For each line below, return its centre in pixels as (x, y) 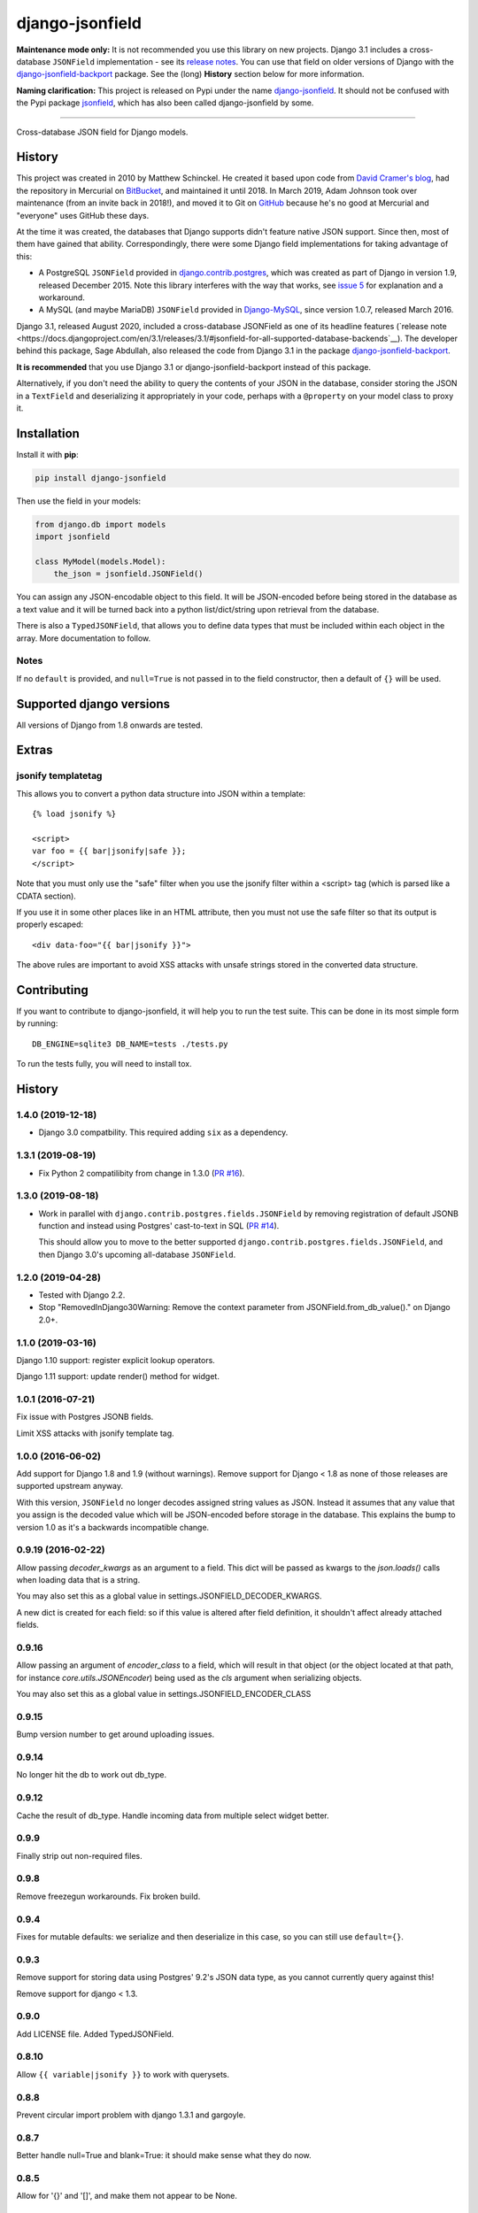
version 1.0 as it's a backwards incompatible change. (113, 1527)
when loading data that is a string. (78, 1580)
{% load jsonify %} (74, 814)
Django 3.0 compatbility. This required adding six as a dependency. (163, 1132)
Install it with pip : (47, 454)
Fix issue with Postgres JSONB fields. (85, 1417)
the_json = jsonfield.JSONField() (128, 574)
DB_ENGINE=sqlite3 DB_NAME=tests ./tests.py (131, 1044)
